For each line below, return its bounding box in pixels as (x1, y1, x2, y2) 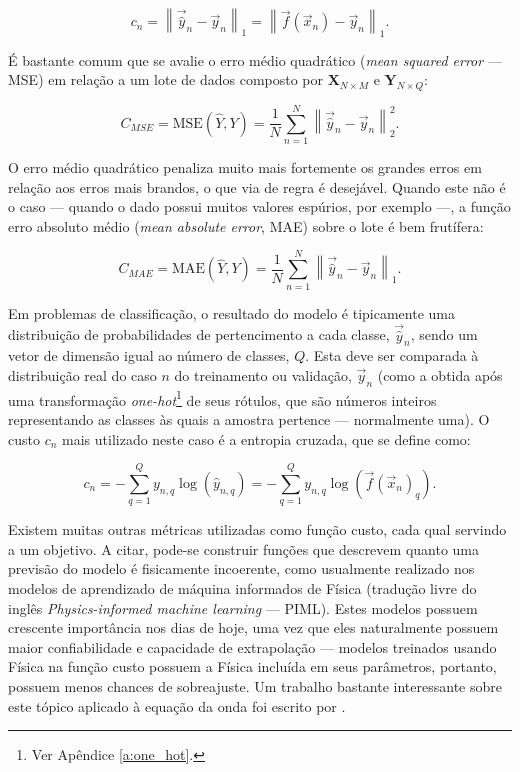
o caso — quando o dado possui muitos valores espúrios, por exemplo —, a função (8, 196, 511, 217)
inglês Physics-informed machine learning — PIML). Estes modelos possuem (8, 597, 478, 618)
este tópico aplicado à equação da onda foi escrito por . (8, 695, 346, 716)
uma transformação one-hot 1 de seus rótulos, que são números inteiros (8, 386, 437, 410)
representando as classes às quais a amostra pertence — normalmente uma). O (8, 408, 490, 429)
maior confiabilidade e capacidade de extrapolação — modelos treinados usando (8, 636, 497, 657)
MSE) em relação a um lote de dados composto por (8, 69, 324, 90)
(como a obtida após (377, 364, 503, 385)
